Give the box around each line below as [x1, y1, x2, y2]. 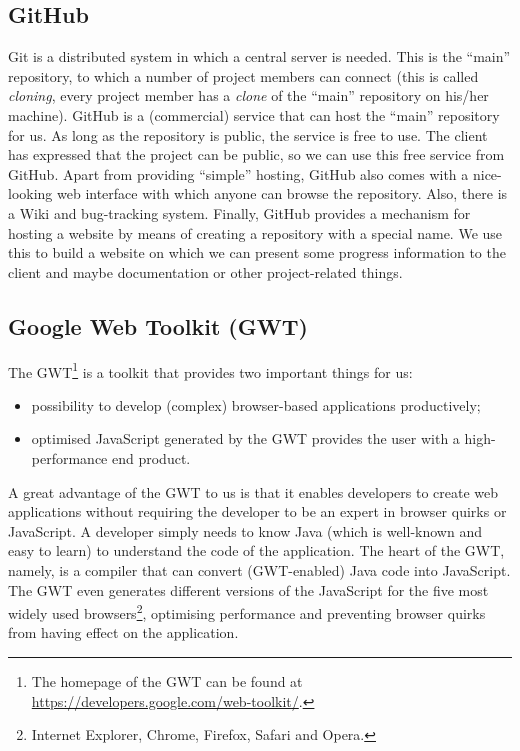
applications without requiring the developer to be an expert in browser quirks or [8, 501, 507, 522]
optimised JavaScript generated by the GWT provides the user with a [31, 428, 460, 449]
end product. [111, 447, 191, 468]
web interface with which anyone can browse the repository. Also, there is [57, 183, 508, 204]
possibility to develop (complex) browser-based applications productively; [31, 394, 481, 415]
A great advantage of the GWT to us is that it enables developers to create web [8, 481, 499, 502]
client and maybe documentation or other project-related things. [8, 261, 403, 282]
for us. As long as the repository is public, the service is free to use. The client [8, 124, 488, 145]
